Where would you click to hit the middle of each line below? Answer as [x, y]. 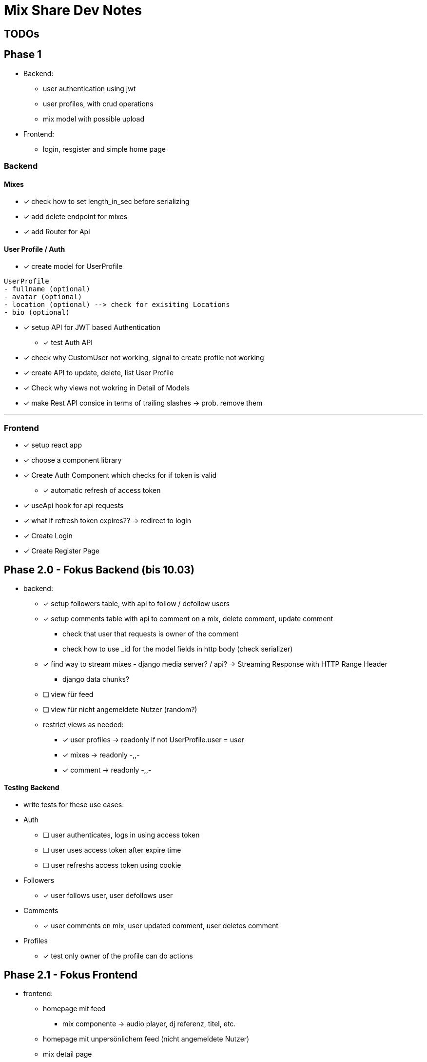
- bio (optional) [37, 313]
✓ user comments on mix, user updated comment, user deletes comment [161, 926]
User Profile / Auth [35, 249]
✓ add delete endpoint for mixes [76, 217]
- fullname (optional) [47, 289]
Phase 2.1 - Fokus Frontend [71, 975]
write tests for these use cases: [74, 805]
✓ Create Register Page [61, 551]
